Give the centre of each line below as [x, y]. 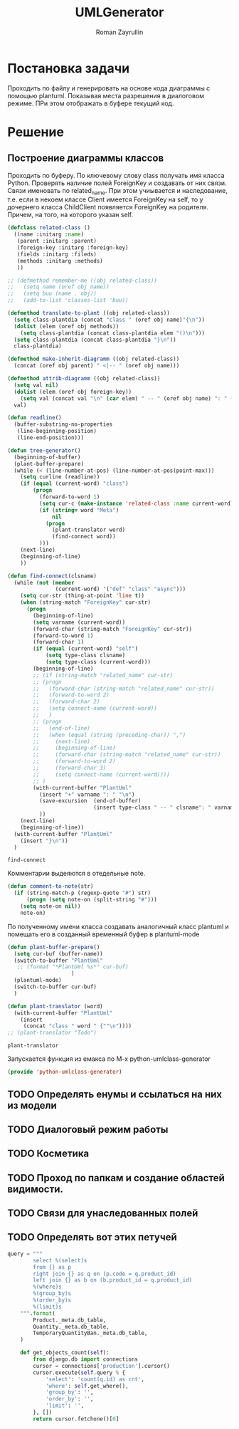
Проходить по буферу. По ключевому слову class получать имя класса [116, 175]
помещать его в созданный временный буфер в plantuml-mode [103, 934]
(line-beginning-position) [57, 431]
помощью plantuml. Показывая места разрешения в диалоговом [106, 95]
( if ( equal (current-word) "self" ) [86, 649]
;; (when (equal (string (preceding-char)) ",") [110, 735]
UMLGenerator [119, 12]
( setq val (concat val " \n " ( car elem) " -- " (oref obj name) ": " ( [127, 398]
